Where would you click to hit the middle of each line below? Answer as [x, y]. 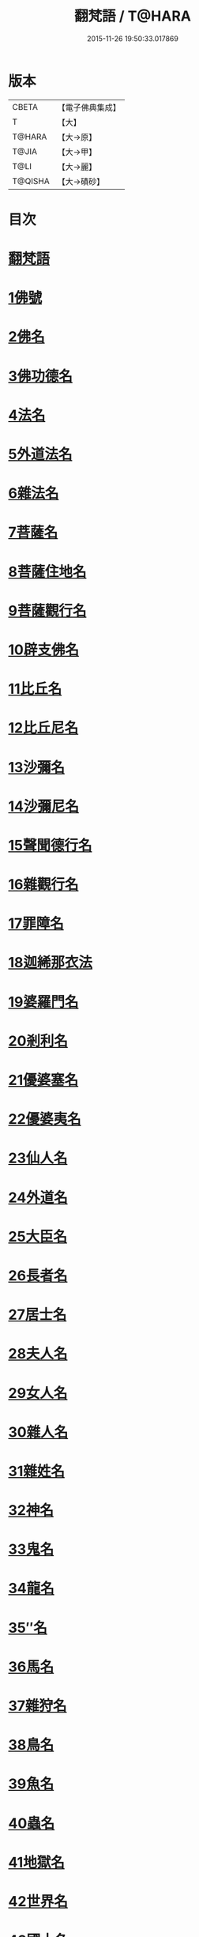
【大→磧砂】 [81, 181]
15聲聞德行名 [50, 845]
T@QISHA [31, 181]
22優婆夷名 [45, 1119]
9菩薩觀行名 [47, 610]
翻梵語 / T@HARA [133, 16]
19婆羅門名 [43, 1002]
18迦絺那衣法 [51, 963]
